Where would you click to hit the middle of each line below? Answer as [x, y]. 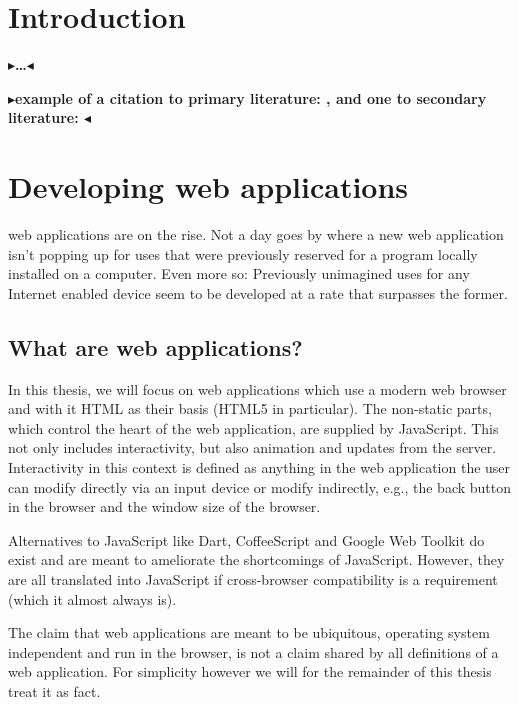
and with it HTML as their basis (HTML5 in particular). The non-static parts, [250, 408]
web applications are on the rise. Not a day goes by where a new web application [256, 234]
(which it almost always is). [92, 598]
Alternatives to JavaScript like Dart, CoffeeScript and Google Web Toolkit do [246, 539]
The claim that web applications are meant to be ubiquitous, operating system [249, 632]
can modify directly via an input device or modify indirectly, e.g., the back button [260, 486]
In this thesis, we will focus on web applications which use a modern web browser [257, 388]
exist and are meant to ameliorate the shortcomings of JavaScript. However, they [256, 559]
